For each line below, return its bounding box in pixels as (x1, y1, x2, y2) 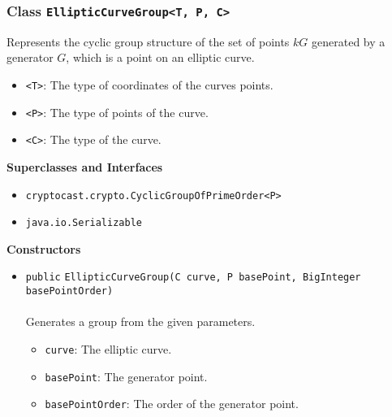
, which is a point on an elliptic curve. (66, 49, 255, 66)
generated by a (312, 33, 386, 50)
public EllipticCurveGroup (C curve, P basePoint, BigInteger (25, 271, 361, 284)
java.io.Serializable (25, 217, 142, 229)
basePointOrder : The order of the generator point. (45, 395, 299, 412)
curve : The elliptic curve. (45, 340, 172, 357)
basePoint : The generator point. (45, 367, 208, 384)
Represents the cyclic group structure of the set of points (6, 33, 290, 50)
